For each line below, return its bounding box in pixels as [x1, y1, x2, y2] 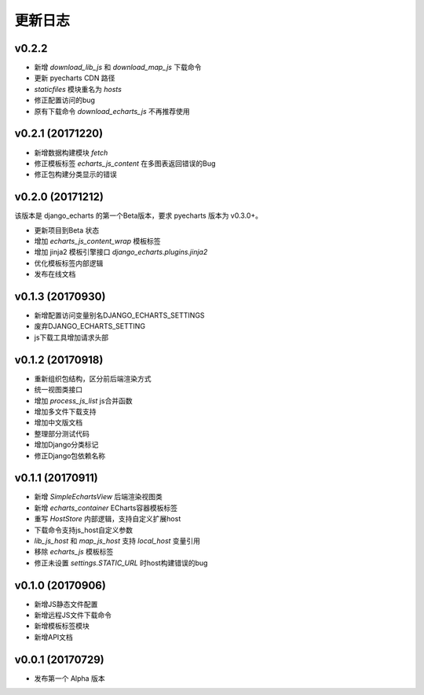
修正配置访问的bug [34, 95, 96, 105]
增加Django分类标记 [34, 440, 99, 450]
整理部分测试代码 [34, 428, 90, 438]
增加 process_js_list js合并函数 [34, 395, 133, 405]
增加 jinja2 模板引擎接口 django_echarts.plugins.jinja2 [34, 248, 208, 257]
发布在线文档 [34, 270, 76, 279]
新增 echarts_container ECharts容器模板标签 [34, 503, 178, 513]
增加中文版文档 [34, 417, 82, 428]
